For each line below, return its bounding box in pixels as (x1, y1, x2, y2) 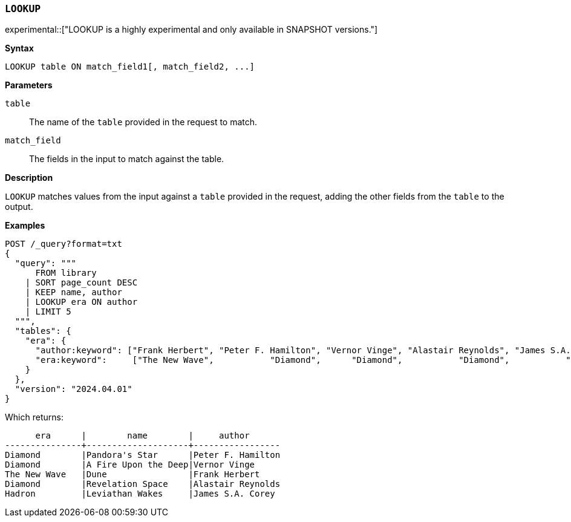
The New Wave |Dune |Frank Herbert (5, 469, 260, 480)
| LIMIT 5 (25, 307, 71, 317)
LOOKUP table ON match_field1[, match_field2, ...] (5, 62, 255, 72)
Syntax (5, 43, 34, 54)
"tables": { (15, 326, 71, 336)
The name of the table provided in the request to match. (29, 117, 258, 128)
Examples (5, 220, 45, 231)
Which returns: (5, 412, 64, 423)
